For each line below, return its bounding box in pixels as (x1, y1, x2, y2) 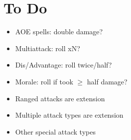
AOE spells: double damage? (15, 26, 103, 37)
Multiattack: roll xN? (15, 43, 80, 53)
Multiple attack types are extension (15, 110, 124, 120)
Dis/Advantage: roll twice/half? (15, 60, 112, 70)
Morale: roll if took (15, 76, 73, 86)
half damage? (87, 76, 128, 86)
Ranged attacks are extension (15, 93, 105, 103)
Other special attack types (15, 126, 96, 137)
